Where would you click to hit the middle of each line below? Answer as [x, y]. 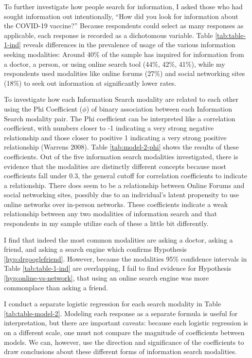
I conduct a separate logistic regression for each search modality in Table [113, 304]
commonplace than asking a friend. [56, 287]
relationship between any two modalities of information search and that [110, 214]
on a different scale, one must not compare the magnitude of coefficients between [124, 332]
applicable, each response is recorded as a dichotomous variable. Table [108, 35]
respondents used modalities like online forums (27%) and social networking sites [125, 73]
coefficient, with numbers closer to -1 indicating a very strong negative [109, 128]
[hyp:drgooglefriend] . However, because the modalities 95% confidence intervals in [126, 258]
